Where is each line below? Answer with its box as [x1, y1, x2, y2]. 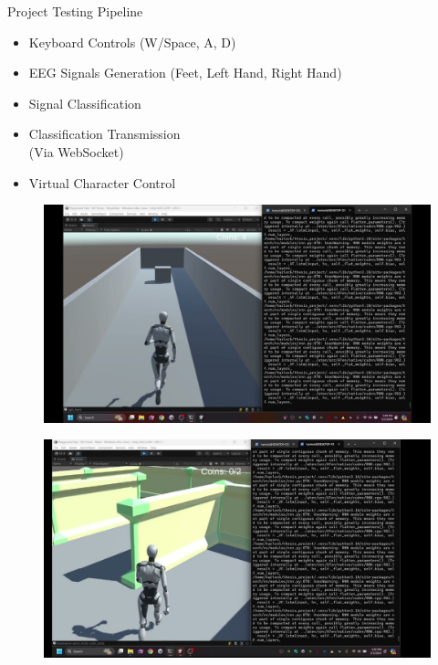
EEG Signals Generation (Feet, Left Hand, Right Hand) [28, 63, 342, 82]
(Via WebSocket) [28, 142, 124, 161]
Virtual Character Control [28, 173, 176, 192]
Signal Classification [28, 93, 141, 112]
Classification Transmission [28, 124, 181, 143]
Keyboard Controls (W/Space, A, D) [28, 32, 236, 51]
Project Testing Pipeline [7, 2, 143, 20]
